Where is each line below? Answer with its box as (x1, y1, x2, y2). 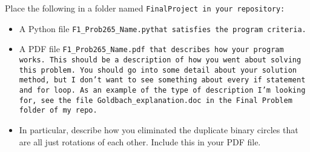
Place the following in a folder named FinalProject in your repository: (5, 2, 285, 14)
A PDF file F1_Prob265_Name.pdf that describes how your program (19, 42, 284, 55)
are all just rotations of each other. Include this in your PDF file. (19, 135, 261, 148)
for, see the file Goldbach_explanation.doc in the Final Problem (19, 96, 292, 105)
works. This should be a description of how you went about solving (19, 55, 302, 64)
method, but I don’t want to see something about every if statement (19, 76, 306, 85)
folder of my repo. (19, 106, 97, 115)
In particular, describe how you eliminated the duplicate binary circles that (19, 123, 298, 136)
